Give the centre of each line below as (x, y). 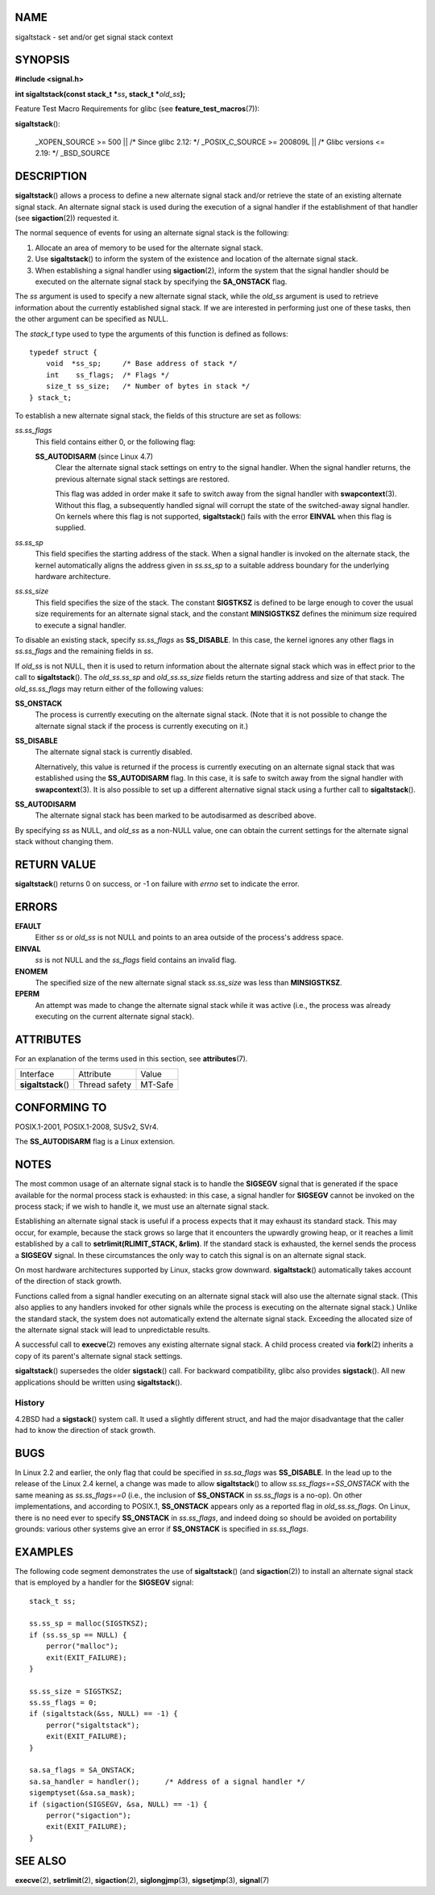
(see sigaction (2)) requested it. (67, 219)
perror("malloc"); (82, 1646)
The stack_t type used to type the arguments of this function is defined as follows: (152, 334)
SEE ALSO (41, 1861)
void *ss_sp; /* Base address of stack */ (141, 364)
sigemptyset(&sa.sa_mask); (83, 1793)
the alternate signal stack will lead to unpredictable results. (113, 1330)
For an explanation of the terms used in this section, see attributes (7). (131, 1059)
